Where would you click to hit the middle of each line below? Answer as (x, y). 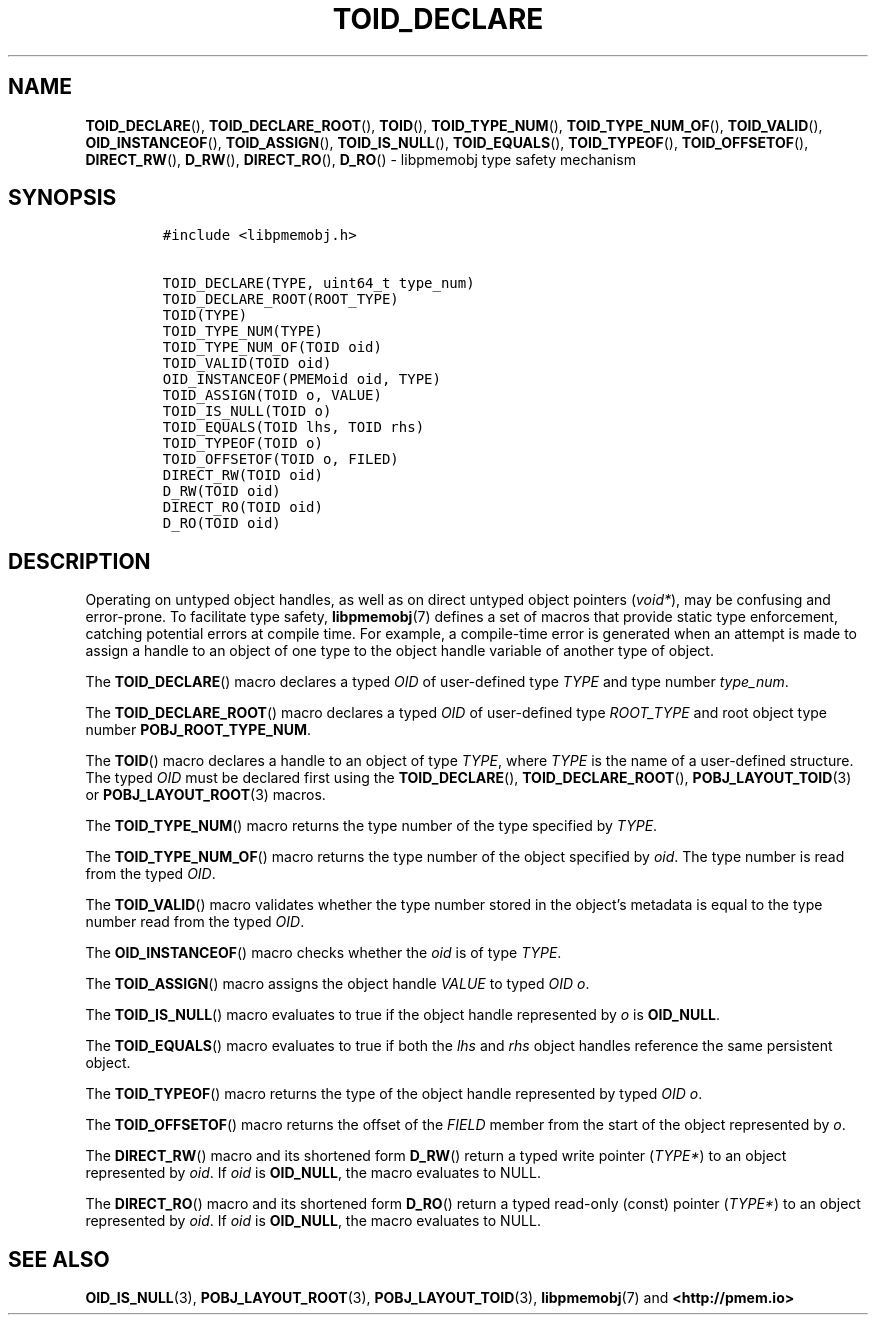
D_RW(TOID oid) (221, 491)
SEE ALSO (59, 1259)
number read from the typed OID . (195, 922)
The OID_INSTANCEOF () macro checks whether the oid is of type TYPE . (323, 953)
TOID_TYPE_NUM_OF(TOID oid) (272, 347)
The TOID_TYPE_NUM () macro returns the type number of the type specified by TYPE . (371, 826)
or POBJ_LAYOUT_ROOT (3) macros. (205, 795)
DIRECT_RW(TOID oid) (242, 475)
